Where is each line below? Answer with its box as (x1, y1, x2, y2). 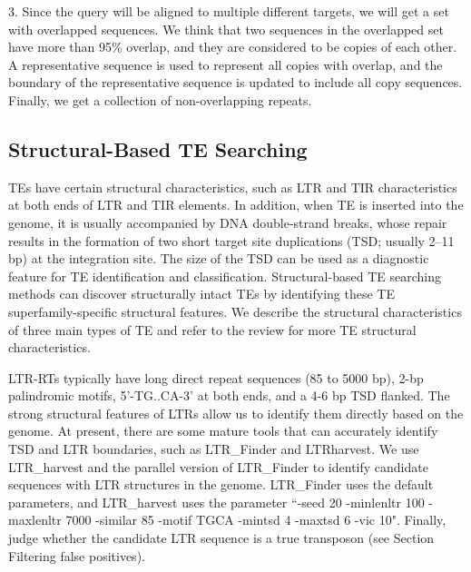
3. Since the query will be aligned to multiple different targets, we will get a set (8, 2, 449, 20)
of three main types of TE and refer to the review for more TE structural (8, 320, 417, 339)
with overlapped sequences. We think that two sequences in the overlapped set (8, 19, 444, 38)
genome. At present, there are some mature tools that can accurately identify (8, 421, 438, 440)
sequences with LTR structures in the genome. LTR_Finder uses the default (8, 475, 434, 494)
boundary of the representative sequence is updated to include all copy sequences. (8, 73, 463, 92)
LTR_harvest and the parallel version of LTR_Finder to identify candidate (8, 457, 428, 476)
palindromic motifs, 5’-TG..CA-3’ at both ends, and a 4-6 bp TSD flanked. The (8, 386, 450, 405)
